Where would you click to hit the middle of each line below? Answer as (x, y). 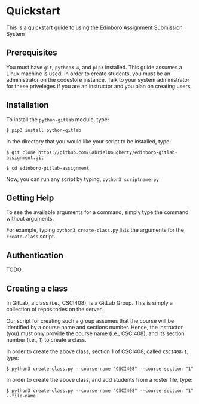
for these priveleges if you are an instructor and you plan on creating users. (99, 86)
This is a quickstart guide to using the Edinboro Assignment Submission (95, 27)
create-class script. (31, 237)
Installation (27, 105)
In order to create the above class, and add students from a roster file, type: (99, 380)
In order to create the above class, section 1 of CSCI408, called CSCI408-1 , (97, 351)
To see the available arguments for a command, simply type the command (97, 212)
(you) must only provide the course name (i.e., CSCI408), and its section (95, 333)
